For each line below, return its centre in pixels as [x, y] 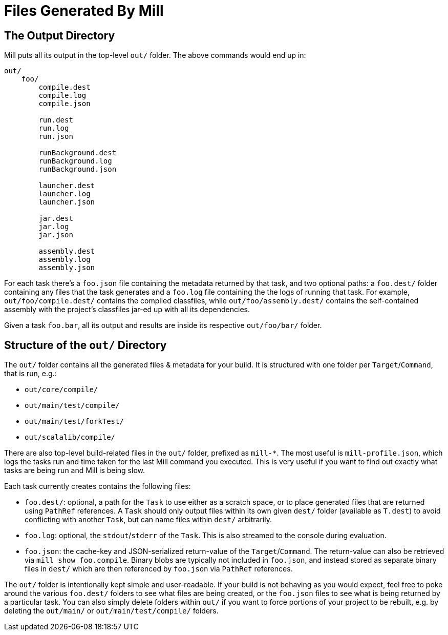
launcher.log [65, 194]
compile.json [65, 104]
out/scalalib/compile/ [70, 437]
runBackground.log [75, 161]
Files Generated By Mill [84, 11]
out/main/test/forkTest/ [74, 422]
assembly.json [67, 268]
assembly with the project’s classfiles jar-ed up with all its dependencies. [127, 310]
